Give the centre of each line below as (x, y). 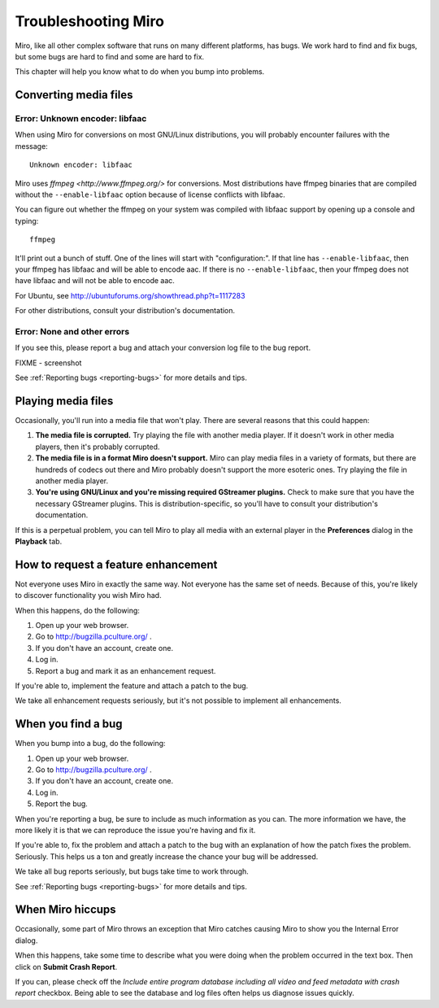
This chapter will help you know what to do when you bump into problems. (140, 72)
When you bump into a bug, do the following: (90, 744)
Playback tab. (39, 541)
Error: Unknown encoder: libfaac (81, 119)
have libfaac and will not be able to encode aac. (95, 281)
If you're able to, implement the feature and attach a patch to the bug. (132, 685)
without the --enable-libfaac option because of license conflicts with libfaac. (150, 194)
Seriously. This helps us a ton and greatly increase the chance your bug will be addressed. (167, 856)
